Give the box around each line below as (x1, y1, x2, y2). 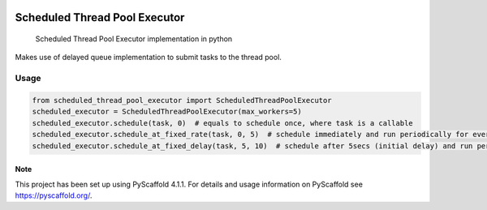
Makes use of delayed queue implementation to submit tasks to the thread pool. (15, 53, 282, 62)
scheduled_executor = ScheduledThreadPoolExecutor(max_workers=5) (32, 107, 302, 117)
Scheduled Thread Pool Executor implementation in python (35, 34, 233, 44)
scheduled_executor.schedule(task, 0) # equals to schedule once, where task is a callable (32, 118, 413, 127)
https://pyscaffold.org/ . (15, 191, 93, 200)
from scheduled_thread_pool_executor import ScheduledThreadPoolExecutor (32, 96, 332, 105)
